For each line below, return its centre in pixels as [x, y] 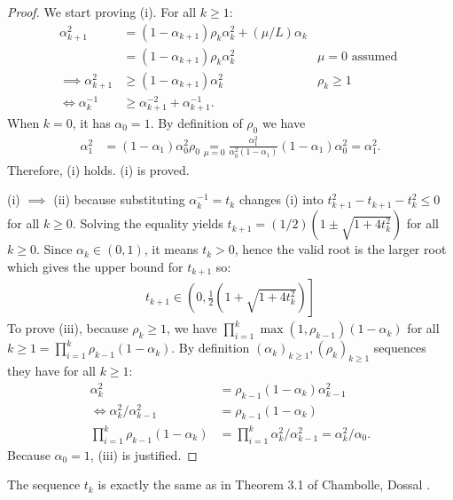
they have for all [51, 371]
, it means [171, 249]
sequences [400, 348]
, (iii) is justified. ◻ [144, 454]
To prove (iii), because [68, 328]
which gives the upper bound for [95, 266]
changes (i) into [281, 199]
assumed [375, 56]
